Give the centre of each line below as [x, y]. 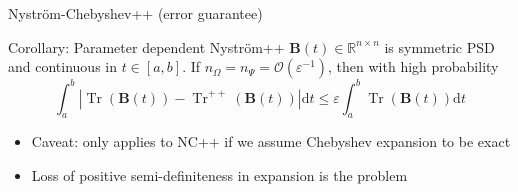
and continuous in [62, 66]
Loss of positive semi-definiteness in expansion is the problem [219, 175]
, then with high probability [413, 66]
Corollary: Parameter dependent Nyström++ [146, 46]
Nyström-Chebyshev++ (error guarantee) [135, 13]
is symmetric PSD [439, 46]
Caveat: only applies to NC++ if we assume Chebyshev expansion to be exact [271, 141]
